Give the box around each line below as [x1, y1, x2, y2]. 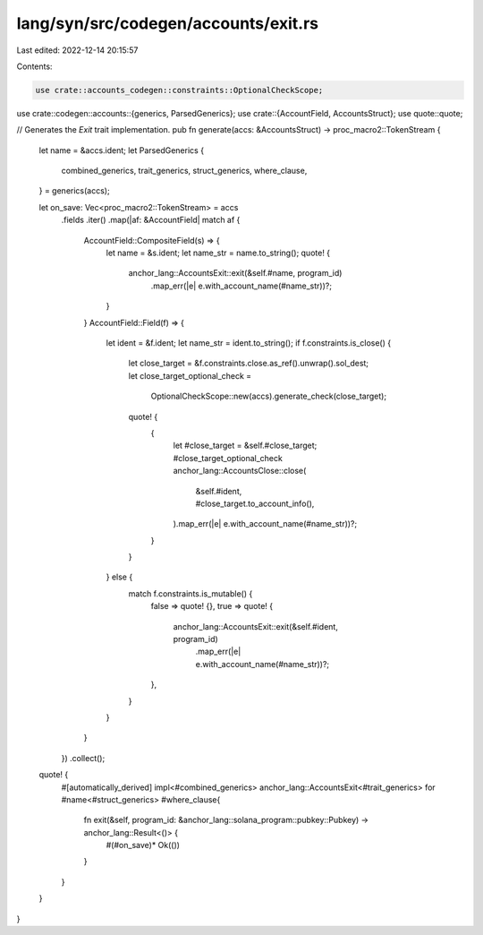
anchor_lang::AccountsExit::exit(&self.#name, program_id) [128, 268, 343, 279]
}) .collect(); [61, 752, 106, 763]
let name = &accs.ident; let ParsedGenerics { [38, 144, 205, 156]
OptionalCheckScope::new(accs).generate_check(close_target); [150, 390, 387, 402]
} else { [106, 571, 133, 582]
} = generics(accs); [38, 185, 111, 196]
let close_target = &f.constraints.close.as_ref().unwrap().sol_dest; [128, 358, 369, 369]
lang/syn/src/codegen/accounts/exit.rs [16, 13, 319, 33]
